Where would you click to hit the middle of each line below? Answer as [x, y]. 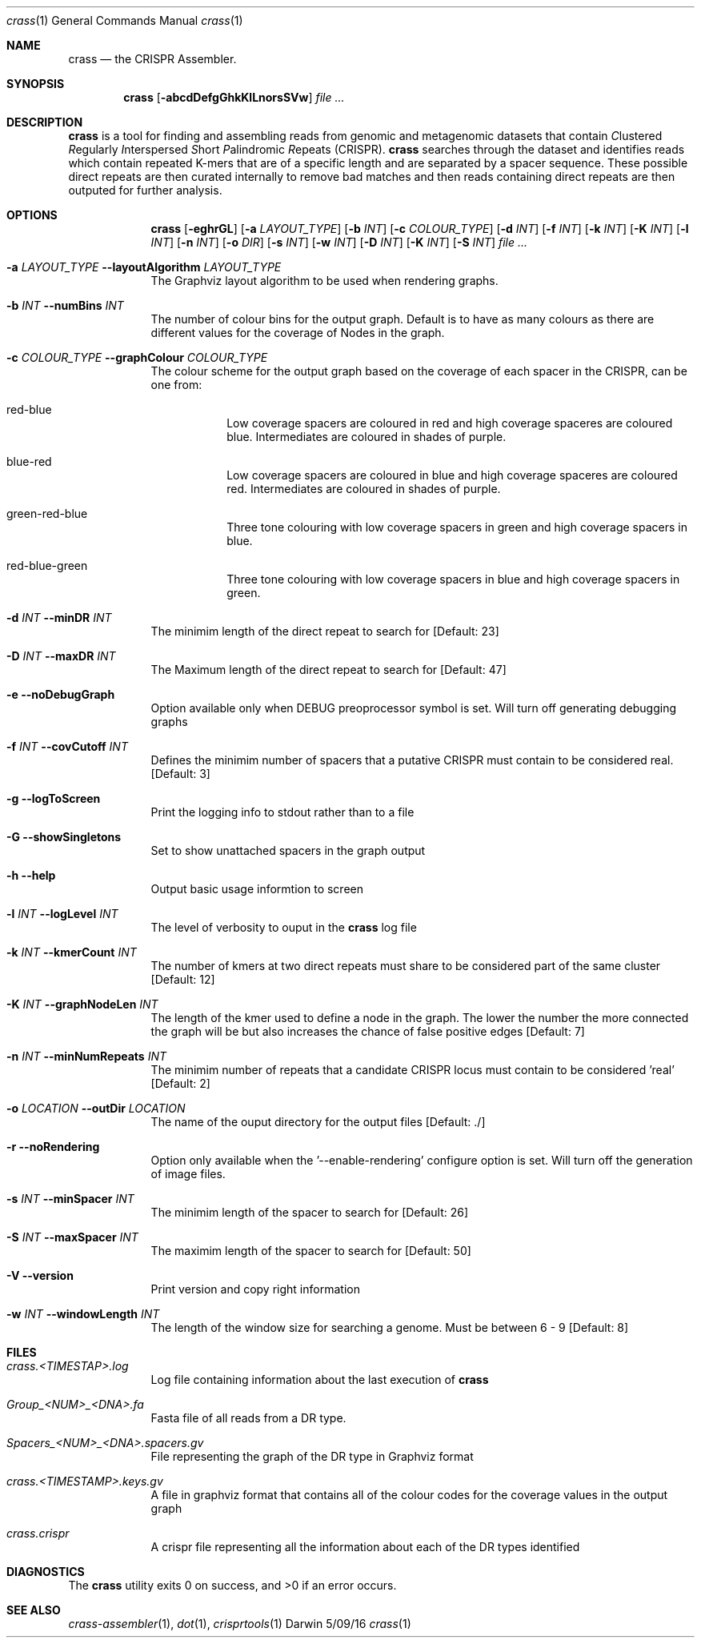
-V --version [40, 1275]
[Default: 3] [180, 774]
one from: [176, 385]
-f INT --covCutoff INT [67, 746]
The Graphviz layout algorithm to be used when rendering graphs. [324, 281]
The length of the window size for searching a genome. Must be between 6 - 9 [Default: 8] [390, 1327]
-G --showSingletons [64, 837]
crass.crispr [38, 1533]
